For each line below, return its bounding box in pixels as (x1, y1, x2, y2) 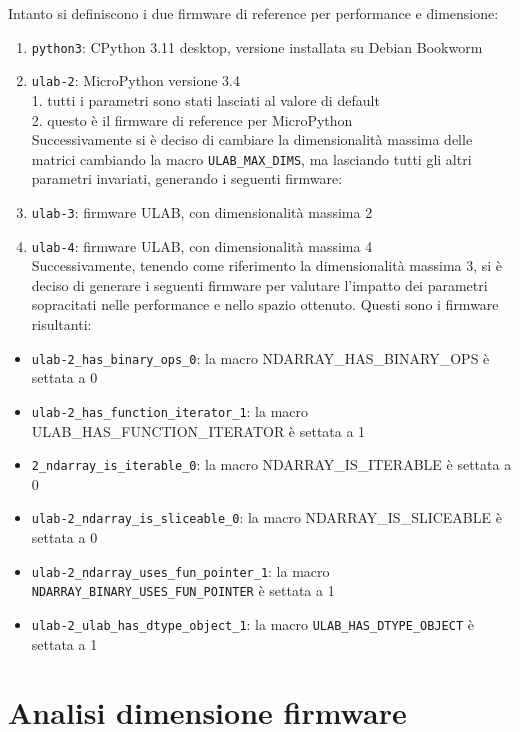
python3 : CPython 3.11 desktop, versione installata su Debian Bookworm (31, 36, 483, 57)
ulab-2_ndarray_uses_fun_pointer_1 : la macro (31, 560, 330, 581)
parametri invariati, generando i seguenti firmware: (31, 168, 343, 189)
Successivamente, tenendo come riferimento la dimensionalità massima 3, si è (31, 255, 503, 276)
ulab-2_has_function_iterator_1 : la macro (31, 400, 309, 421)
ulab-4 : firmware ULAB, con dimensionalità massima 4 (31, 235, 373, 256)
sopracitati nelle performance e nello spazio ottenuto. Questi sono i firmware (31, 294, 499, 315)
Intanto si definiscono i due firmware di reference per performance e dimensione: (8, 3, 499, 23)
